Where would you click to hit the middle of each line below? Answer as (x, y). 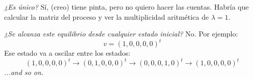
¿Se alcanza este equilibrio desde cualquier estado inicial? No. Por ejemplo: (121, 34)
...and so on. (24, 72)
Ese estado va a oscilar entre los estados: (67, 53)
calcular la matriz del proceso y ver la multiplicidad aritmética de (106, 16)
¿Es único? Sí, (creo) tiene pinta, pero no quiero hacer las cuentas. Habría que (126, 7)
